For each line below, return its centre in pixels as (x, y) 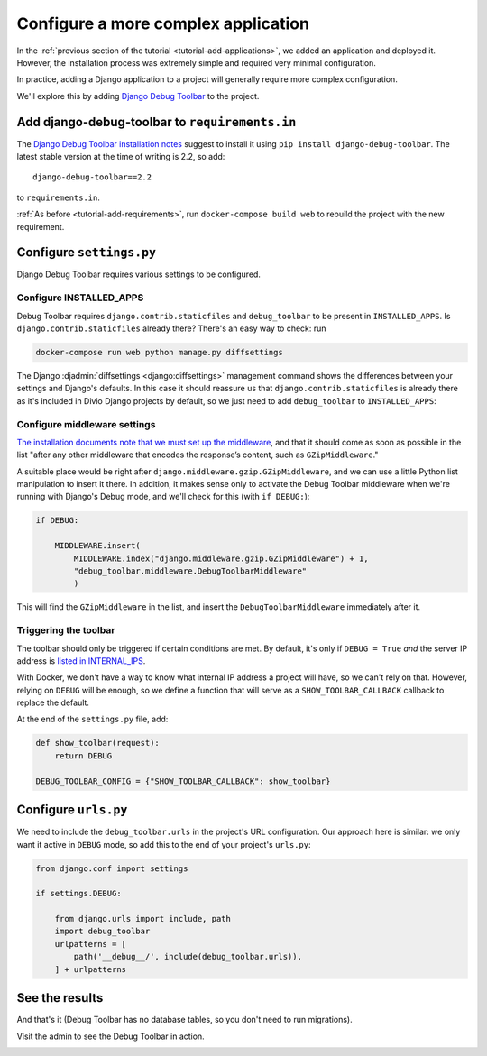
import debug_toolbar (102, 932)
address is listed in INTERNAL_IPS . (81, 661)
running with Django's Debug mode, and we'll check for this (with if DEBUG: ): (163, 497)
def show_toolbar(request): (97, 743)
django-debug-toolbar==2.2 (92, 177)
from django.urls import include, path (143, 919)
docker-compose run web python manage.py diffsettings (159, 352)
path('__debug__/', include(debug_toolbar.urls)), (188, 957)
